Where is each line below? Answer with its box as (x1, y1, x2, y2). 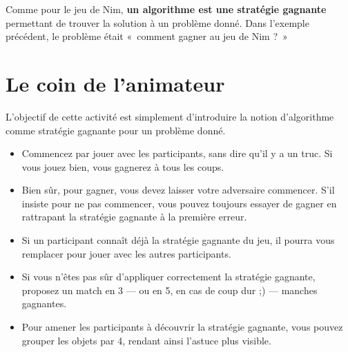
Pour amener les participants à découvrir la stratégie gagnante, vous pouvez (21, 320, 343, 334)
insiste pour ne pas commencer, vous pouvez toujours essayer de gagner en (21, 196, 337, 210)
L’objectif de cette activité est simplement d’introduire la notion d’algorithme (6, 109, 334, 123)
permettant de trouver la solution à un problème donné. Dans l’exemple (6, 15, 309, 30)
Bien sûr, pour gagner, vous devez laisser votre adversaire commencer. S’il (21, 183, 335, 197)
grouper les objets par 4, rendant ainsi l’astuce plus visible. (21, 333, 271, 347)
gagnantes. (21, 296, 67, 311)
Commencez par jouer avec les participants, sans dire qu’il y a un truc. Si (21, 146, 333, 161)
